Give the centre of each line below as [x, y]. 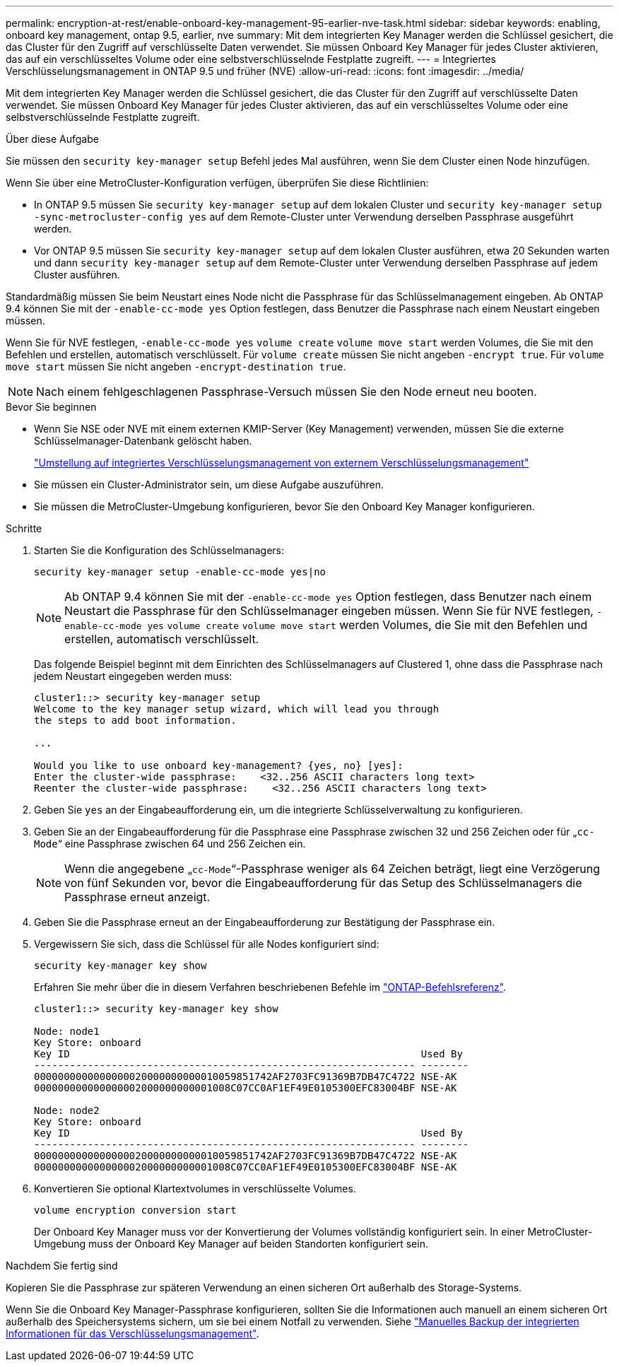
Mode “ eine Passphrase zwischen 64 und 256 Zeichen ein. [170, 844]
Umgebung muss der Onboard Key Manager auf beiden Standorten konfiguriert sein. [231, 1244]
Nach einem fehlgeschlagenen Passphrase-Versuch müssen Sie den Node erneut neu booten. [287, 392]
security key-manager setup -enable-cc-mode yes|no [180, 572]
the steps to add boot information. [135, 720]
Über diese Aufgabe [52, 139]
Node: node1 [67, 1031]
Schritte [24, 528]
